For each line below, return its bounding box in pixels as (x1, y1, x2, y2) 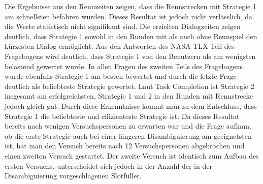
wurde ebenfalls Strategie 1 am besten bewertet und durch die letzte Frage (5, 71, 237, 81)
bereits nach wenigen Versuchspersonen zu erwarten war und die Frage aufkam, (5, 120, 251, 131)
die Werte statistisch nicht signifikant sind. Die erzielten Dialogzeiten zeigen (5, 21, 241, 32)
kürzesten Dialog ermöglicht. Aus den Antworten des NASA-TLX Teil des (5, 41, 235, 51)
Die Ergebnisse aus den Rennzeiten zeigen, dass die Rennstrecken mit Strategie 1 (5, 1, 256, 11)
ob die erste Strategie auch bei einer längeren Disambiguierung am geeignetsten (5, 130, 252, 141)
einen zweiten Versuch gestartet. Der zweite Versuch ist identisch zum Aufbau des (5, 150, 259, 161)
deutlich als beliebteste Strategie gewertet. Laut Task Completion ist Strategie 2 (5, 80, 254, 91)
